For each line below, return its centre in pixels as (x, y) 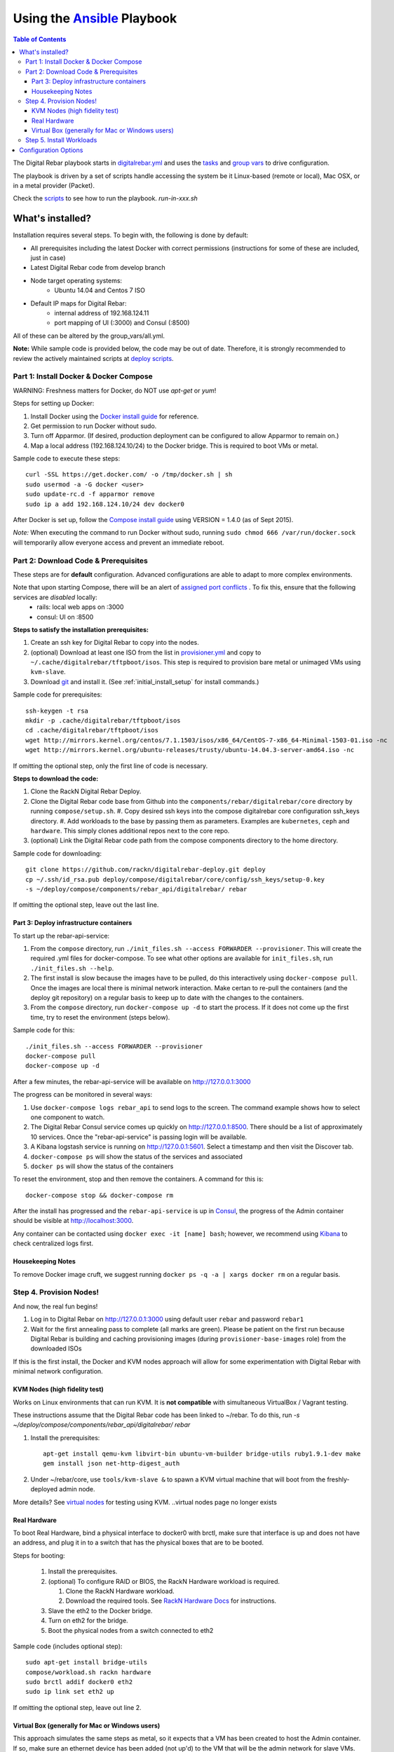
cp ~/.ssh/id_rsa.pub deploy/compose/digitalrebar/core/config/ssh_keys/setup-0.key (175, 879)
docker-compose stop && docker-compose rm (100, 1195)
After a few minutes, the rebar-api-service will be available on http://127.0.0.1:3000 (132, 1081)
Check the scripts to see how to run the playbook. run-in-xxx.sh (105, 198)
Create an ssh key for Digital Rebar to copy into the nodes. (115, 643)
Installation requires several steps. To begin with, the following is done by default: (131, 235)
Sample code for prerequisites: (57, 694)
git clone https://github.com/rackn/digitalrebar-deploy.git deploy (145, 870)
